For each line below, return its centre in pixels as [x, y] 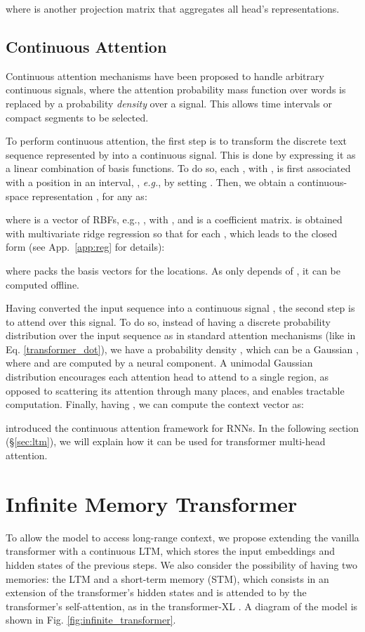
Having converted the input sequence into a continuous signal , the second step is [180, 308]
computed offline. [42, 284]
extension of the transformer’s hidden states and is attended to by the [156, 592]
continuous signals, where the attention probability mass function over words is [176, 90]
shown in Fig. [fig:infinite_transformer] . [91, 620]
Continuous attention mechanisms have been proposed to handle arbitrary [165, 75]
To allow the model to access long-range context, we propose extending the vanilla [182, 537]
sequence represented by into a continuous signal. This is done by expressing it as [181, 154]
